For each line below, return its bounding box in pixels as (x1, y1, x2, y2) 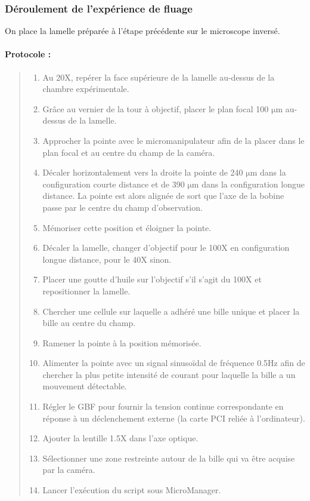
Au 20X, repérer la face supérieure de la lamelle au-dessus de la (42, 70, 275, 83)
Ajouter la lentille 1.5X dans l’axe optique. (42, 432, 199, 444)
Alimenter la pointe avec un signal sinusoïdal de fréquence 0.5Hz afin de (42, 356, 305, 369)
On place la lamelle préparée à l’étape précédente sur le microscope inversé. (5, 24, 280, 37)
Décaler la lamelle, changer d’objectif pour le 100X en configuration (42, 241, 290, 254)
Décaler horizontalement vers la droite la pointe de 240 (42, 166, 243, 179)
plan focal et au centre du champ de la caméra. (42, 146, 215, 158)
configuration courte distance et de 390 (42, 177, 185, 190)
